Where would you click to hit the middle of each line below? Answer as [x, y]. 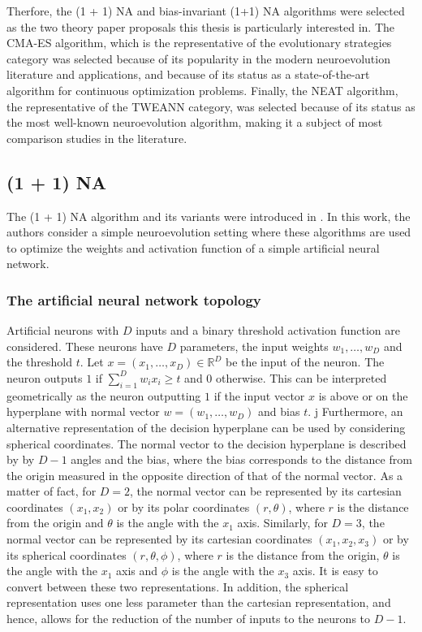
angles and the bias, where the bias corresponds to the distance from [241, 459]
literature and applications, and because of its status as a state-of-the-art [188, 74]
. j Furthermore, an [355, 411]
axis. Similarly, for [282, 523]
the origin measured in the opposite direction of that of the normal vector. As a [205, 475]
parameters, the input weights [254, 346]
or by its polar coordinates [184, 506]
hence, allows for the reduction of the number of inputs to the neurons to [189, 619]
